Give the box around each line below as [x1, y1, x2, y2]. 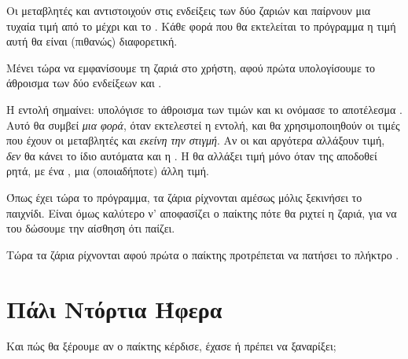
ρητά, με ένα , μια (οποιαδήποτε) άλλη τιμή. [6, 163, 209, 179]
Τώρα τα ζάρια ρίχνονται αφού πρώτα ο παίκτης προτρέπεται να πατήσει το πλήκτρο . [6, 246, 399, 262]
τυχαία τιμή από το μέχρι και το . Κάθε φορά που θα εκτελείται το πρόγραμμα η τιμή [6, 17, 396, 34]
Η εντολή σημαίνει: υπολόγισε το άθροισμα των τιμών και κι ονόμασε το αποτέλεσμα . [6, 101, 402, 117]
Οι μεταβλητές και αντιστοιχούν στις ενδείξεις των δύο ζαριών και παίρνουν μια [6, 2, 371, 18]
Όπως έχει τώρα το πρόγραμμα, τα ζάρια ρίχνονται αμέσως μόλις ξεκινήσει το [6, 189, 362, 205]
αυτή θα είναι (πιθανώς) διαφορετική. [6, 33, 178, 49]
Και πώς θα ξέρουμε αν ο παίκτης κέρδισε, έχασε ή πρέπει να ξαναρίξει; [6, 338, 336, 354]
